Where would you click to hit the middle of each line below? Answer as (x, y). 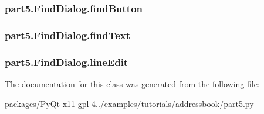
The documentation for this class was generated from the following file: (132, 83)
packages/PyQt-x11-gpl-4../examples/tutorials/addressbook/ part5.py (129, 103)
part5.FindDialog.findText (68, 35)
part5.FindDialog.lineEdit (67, 62)
